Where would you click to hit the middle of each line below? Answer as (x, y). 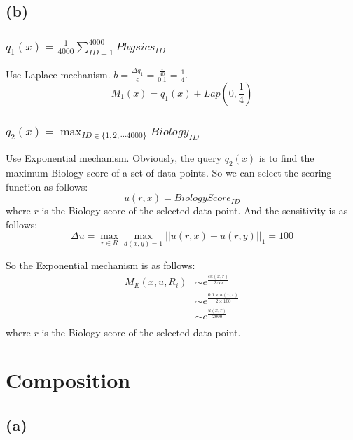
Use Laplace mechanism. (58, 74)
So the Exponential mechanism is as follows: (101, 264)
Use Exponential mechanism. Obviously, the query (114, 158)
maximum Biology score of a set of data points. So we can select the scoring (169, 173)
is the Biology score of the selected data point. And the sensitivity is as (195, 211)
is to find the (286, 158)
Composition (68, 380)
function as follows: (47, 186)
